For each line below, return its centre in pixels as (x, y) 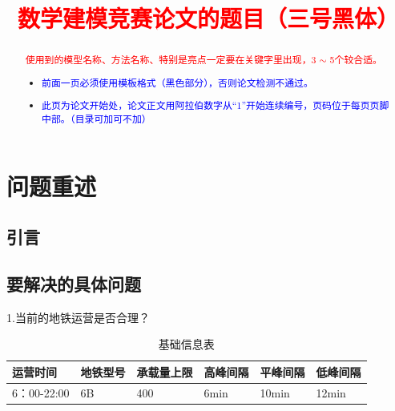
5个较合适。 (356, 60)
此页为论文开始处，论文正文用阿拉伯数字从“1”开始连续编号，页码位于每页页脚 (216, 105)
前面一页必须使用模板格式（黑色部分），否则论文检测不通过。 (177, 82)
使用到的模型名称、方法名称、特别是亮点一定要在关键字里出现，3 (171, 60)
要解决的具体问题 (74, 283)
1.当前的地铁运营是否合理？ (78, 317)
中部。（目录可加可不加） (97, 118)
